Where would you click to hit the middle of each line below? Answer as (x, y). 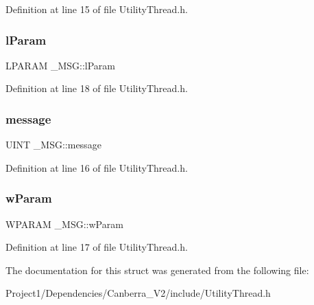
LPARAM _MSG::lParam (61, 65)
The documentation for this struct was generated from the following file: (157, 270)
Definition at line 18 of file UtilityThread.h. (97, 88)
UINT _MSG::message (53, 145)
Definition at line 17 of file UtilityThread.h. (97, 247)
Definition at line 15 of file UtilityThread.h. (97, 9)
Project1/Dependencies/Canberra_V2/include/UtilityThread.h (138, 293)
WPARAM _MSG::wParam (64, 224)
